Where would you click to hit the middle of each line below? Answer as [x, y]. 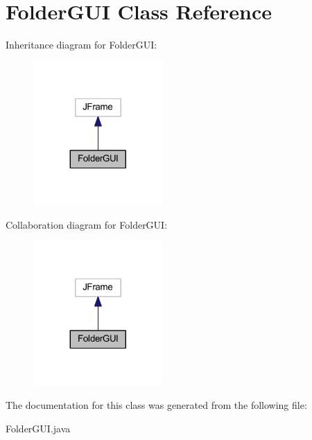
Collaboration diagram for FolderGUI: [87, 225]
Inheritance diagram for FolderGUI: [81, 45]
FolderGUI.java [38, 428]
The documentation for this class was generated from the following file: [156, 405]
